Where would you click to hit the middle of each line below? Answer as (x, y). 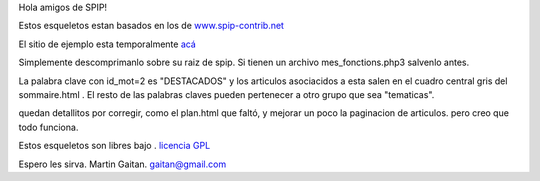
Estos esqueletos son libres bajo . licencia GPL (114, 146)
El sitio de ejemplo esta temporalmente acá (107, 44)
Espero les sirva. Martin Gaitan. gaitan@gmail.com (122, 164)
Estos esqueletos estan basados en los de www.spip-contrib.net (151, 26)
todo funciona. (48, 127)
